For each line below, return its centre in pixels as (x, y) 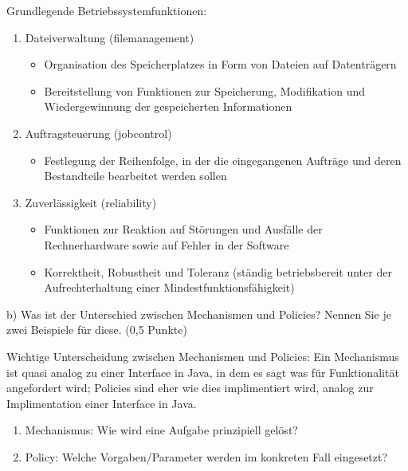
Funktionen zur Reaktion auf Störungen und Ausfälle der (183, 229)
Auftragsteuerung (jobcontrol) (98, 133)
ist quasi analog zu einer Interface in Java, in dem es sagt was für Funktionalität (203, 372)
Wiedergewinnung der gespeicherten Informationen (168, 106)
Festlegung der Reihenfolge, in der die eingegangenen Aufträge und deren (223, 160)
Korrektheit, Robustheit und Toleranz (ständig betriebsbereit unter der (218, 271)
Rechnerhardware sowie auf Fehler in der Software (167, 244)
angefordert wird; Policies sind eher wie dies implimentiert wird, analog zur (190, 388)
